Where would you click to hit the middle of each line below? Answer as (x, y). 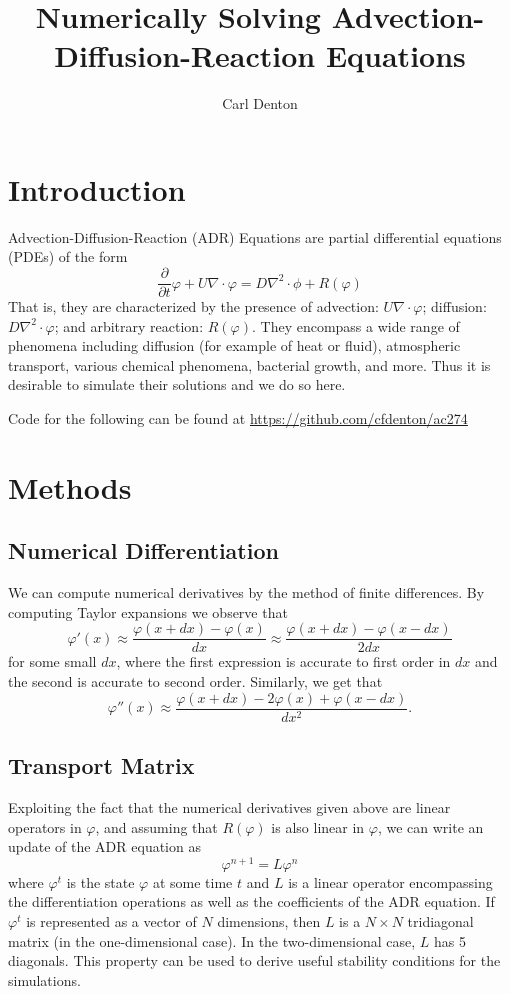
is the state (100, 881)
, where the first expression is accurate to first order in (283, 661)
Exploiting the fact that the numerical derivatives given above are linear (229, 806)
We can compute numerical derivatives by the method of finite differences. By (246, 592)
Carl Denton (260, 103)
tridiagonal (440, 920)
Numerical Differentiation (143, 550)
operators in (45, 826)
